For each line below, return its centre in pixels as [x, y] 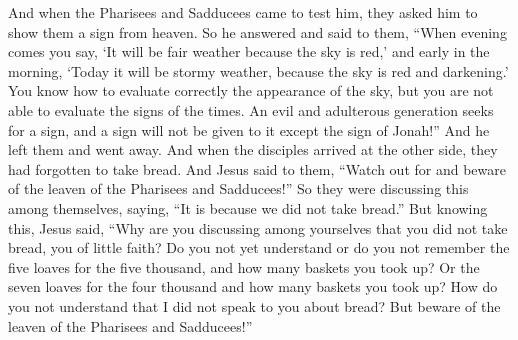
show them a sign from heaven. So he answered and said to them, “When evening [257, 31]
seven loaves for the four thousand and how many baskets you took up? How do [253, 286]
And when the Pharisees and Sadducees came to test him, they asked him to [243, 12]
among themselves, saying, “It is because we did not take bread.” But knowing [248, 207]
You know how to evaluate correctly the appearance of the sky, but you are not [251, 90]
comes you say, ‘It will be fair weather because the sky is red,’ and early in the [249, 51]
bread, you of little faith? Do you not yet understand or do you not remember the [259, 247]
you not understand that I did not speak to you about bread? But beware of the [254, 305]
